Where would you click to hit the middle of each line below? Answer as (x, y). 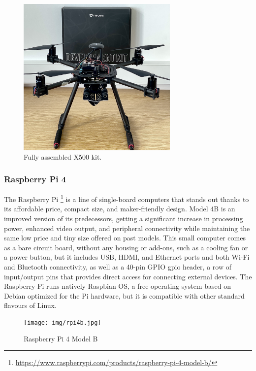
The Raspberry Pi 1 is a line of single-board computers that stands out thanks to (127, 198)
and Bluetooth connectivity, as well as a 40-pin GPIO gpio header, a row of (118, 267)
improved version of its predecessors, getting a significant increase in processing (124, 219)
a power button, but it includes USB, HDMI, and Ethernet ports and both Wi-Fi (127, 257)
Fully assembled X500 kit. (63, 157)
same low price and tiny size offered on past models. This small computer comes (125, 238)
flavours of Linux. (30, 305)
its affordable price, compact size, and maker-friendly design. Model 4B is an (120, 209)
